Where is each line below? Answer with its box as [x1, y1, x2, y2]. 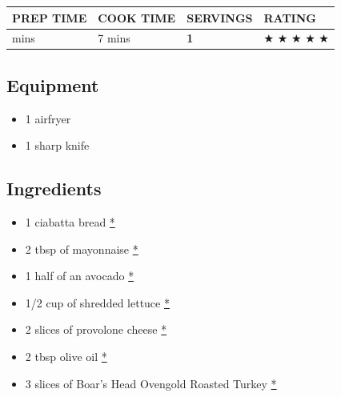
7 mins [98, 30, 130, 46]
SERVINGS [187, 9, 253, 26]
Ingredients [6, 176, 102, 201]
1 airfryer [25, 110, 71, 126]
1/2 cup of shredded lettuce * [25, 294, 170, 311]
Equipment [6, 72, 99, 97]
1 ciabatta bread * [25, 214, 115, 231]
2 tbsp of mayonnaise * [25, 240, 138, 257]
